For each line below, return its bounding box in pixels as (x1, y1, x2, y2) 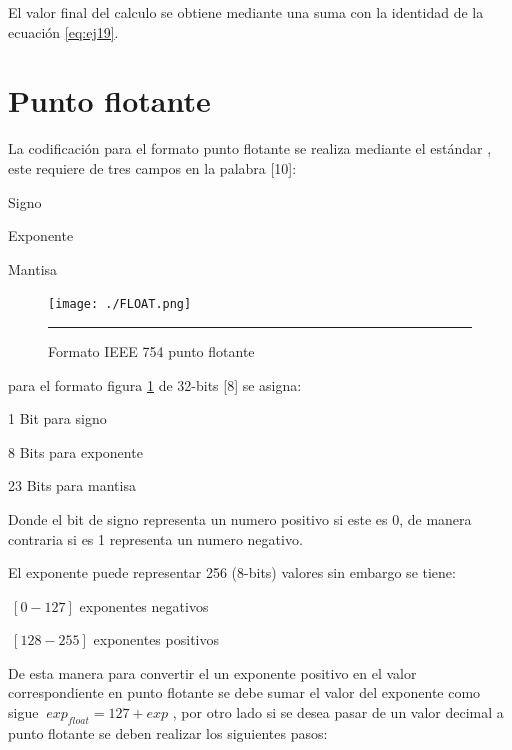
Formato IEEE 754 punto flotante (48, 340, 255, 361)
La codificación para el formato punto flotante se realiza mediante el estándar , (8, 138, 492, 159)
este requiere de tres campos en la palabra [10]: (8, 157, 297, 178)
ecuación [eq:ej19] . (8, 21, 119, 42)
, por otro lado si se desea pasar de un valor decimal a (172, 702, 504, 723)
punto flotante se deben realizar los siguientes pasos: (8, 722, 328, 743)
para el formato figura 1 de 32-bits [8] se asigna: (8, 374, 302, 395)
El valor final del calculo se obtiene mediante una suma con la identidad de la (8, 2, 484, 22)
